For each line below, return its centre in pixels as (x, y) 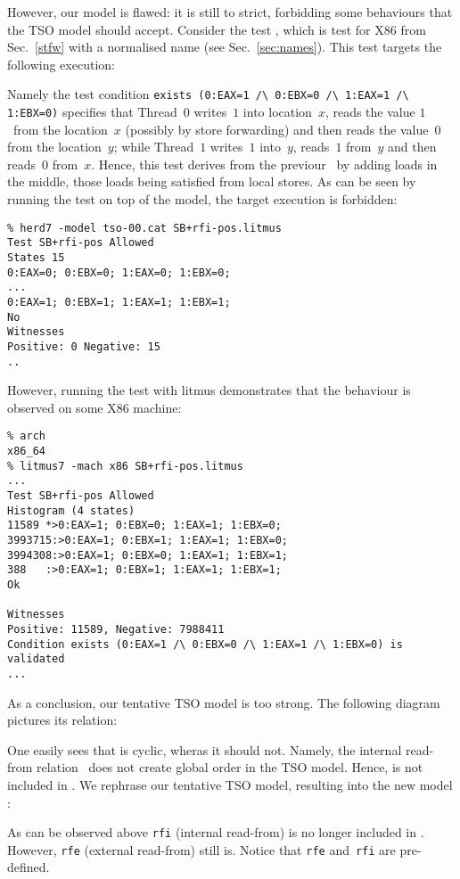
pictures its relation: (62, 720)
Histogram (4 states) (71, 510)
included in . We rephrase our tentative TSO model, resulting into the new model (230, 784)
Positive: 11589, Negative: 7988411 (116, 629)
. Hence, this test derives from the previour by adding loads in (264, 164)
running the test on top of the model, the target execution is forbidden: (202, 199)
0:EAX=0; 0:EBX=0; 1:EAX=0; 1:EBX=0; (119, 272)
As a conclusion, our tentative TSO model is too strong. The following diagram (224, 702)
